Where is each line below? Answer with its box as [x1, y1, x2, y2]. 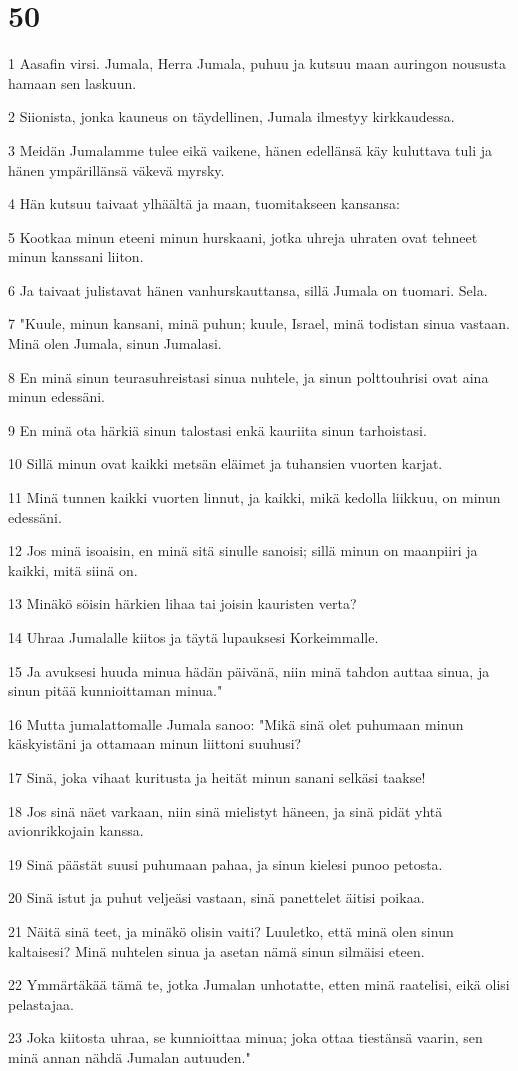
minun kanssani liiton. [8, 246, 144, 267]
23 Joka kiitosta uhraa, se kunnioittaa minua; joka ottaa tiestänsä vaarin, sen [8, 1027, 483, 1048]
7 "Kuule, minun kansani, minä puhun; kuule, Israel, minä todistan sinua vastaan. [8, 313, 510, 334]
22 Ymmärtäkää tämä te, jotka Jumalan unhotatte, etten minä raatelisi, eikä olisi [8, 974, 510, 995]
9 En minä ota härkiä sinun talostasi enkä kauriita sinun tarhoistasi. [8, 419, 427, 440]
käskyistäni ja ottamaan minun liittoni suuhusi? [8, 733, 302, 754]
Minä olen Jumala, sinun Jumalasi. [8, 333, 222, 354]
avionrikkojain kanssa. [8, 820, 144, 841]
